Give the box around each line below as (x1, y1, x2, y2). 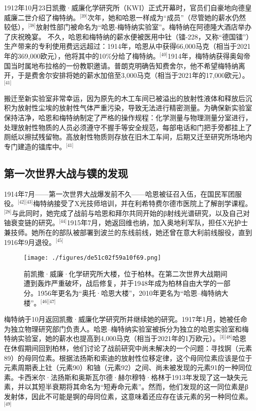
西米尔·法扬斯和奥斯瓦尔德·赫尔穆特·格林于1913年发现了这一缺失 (24, 372, 241, 382)
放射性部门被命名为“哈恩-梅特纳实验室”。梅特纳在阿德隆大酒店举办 (36, 22, 252, 32)
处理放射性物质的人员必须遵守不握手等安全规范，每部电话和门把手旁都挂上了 (4, 122, 252, 132)
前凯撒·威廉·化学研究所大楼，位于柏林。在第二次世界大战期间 (24, 268, 227, 278)
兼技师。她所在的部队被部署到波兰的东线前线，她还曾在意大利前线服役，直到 (4, 227, 252, 237)
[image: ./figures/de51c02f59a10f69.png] (24, 254, 161, 262)
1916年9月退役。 (4, 237, 56, 247)
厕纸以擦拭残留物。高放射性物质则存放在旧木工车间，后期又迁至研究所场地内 (4, 132, 252, 142)
